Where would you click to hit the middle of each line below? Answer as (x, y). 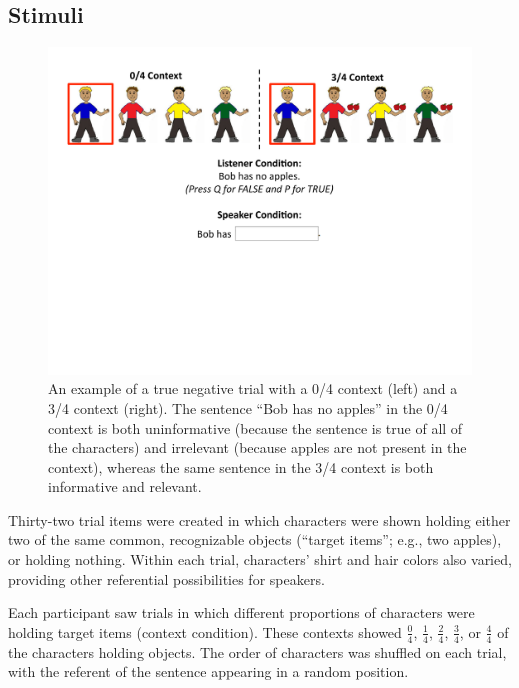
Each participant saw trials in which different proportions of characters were (241, 612)
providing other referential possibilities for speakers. (166, 578)
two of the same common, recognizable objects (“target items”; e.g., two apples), (255, 539)
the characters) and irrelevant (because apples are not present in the (257, 447)
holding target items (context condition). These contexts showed (205, 631)
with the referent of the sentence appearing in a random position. (208, 671)
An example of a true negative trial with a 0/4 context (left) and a (253, 388)
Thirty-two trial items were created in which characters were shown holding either (259, 519)
